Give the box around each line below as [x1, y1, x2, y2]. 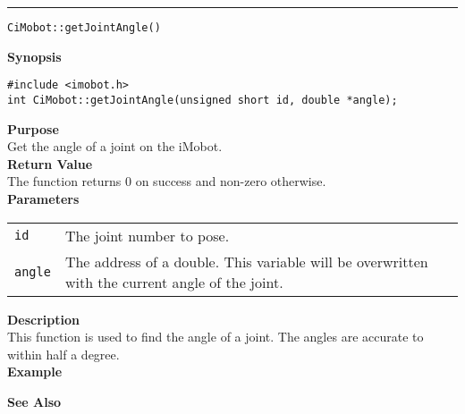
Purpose [7, 119, 59, 138]
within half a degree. [7, 344, 120, 363]
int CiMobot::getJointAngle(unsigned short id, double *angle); [7, 93, 398, 106]
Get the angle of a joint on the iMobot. [7, 137, 223, 156]
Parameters [7, 189, 80, 207]
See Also [7, 392, 62, 410]
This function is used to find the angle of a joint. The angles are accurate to [7, 327, 424, 346]
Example [7, 362, 63, 381]
